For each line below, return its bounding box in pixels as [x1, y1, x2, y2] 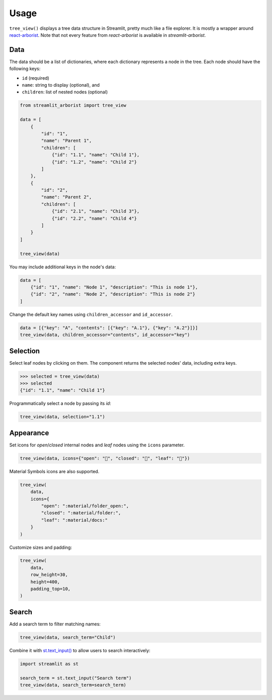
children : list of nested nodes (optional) [22, 89, 108, 95]
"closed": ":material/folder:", [41, 510, 121, 516]
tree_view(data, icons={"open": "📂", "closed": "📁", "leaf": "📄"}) [20, 455, 190, 461]
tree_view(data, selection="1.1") [20, 414, 105, 420]
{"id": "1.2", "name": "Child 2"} [51, 159, 137, 165]
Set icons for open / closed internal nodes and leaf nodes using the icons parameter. [9, 442, 185, 448]
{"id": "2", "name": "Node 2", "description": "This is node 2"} [30, 291, 195, 297]
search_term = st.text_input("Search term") [20, 675, 132, 681]
